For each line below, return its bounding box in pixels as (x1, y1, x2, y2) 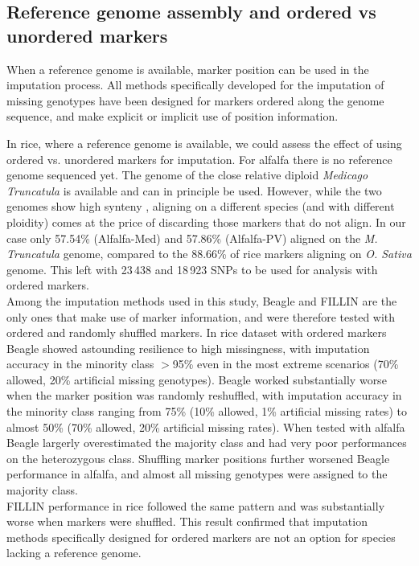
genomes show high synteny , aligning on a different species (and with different (6, 198, 395, 215)
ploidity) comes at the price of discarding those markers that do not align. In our (6, 213, 406, 230)
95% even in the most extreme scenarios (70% (172, 355, 399, 372)
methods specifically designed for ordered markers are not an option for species (6, 528, 396, 545)
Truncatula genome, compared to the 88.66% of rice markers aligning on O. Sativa (6, 245, 412, 262)
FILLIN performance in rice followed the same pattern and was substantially (6, 497, 385, 514)
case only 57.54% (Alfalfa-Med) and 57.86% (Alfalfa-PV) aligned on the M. (6, 229, 378, 246)
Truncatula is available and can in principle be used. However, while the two (6, 182, 382, 199)
